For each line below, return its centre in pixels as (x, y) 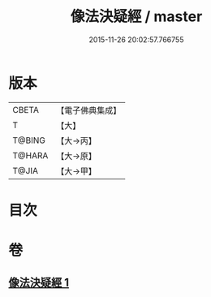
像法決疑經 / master (136, 17)
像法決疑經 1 (39, 283)
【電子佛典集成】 (89, 110)
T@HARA (30, 155)
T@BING (29, 140)
